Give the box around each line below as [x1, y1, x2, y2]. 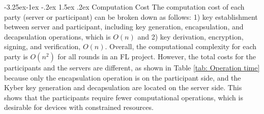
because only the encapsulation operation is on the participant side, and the [4, 72, 241, 83]
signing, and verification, [4, 41, 81, 52]
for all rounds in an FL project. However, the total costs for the [57, 51, 256, 61]
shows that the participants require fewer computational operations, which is [4, 92, 243, 102]
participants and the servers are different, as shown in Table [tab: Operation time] [4, 62, 260, 72]
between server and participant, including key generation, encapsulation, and [4, 21, 244, 32]
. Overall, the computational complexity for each [105, 41, 257, 52]
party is [4, 51, 28, 61]
